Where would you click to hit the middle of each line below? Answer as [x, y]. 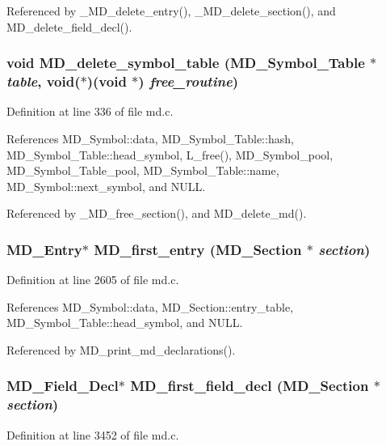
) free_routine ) [189, 81]
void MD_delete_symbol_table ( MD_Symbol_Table [186, 63]
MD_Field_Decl [63, 386]
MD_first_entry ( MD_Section [198, 249]
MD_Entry [44, 249]
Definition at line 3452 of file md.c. [93, 434]
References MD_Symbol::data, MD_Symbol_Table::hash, [150, 138]
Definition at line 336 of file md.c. [90, 111]
